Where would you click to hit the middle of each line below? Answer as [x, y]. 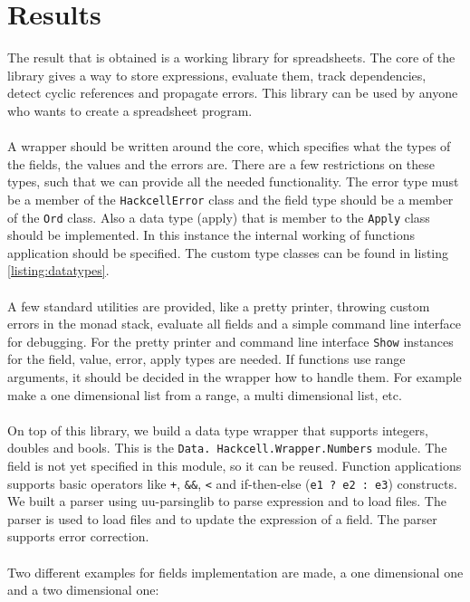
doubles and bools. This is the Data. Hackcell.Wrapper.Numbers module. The [227, 448]
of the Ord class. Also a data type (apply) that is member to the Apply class [219, 217]
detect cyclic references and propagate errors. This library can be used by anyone [233, 93]
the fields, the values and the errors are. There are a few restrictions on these [221, 163]
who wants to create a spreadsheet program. [130, 110]
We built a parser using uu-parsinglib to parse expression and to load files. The [227, 501]
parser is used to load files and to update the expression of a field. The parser [222, 518]
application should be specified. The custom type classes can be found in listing [228, 252]
